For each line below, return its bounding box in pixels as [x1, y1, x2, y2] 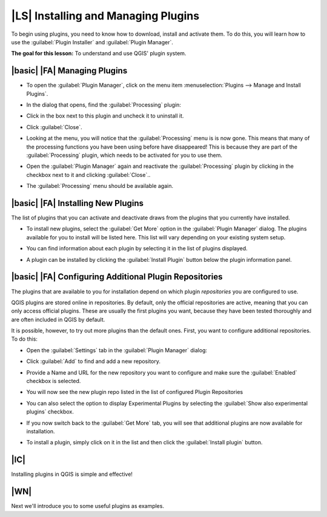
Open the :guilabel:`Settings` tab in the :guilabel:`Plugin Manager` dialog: [26, 346, 208, 354]
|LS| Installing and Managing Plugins [11, 9, 200, 22]
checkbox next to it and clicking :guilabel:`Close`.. [26, 171, 151, 178]
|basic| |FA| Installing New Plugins [11, 198, 144, 208]
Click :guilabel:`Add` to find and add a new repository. [26, 358, 160, 365]
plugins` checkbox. [26, 408, 74, 415]
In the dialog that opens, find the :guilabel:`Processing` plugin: [26, 101, 182, 108]
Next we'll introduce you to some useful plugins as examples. [11, 502, 165, 510]
